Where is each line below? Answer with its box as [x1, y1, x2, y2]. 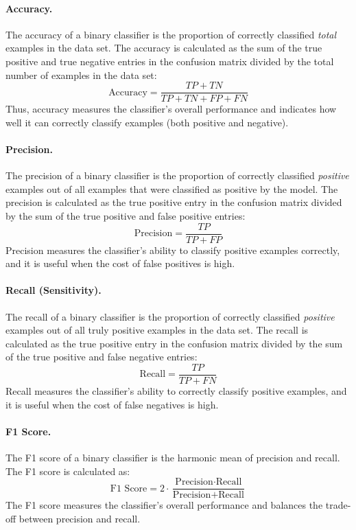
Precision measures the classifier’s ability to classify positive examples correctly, [5, 242, 340, 257]
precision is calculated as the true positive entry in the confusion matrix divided [5, 195, 342, 209]
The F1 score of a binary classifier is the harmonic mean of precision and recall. [5, 450, 340, 465]
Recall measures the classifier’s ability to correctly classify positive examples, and [5, 384, 347, 398]
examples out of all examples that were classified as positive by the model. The [5, 181, 338, 196]
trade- [325, 498, 351, 512]
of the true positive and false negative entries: [5, 349, 198, 364]
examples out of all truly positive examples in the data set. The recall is [5, 323, 309, 337]
